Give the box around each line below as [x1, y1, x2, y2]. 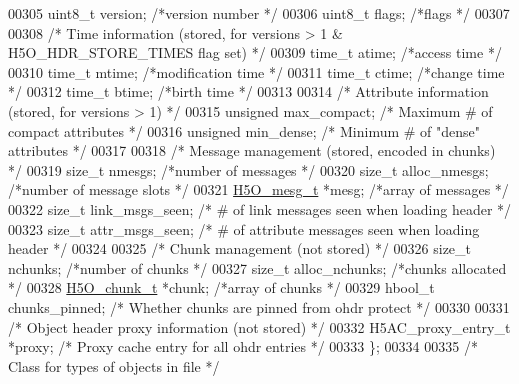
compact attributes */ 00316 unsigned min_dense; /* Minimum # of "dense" [8, 120, 481, 141]
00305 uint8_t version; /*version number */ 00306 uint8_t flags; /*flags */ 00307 [8, 3, 510, 23]
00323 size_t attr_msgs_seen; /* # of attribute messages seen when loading [8, 218, 480, 239]
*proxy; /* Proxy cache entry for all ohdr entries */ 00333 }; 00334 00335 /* [8, 336, 478, 357]
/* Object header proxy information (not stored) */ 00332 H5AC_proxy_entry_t [8, 316, 511, 337]
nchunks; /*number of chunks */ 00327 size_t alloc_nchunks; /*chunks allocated [8, 257, 507, 278]
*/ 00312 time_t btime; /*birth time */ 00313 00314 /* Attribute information [8, 81, 489, 102]
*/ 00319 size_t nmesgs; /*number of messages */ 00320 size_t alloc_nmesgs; [8, 159, 489, 180]
